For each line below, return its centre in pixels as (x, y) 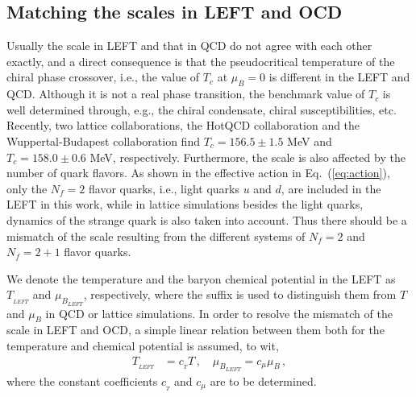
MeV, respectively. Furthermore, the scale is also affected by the (248, 157)
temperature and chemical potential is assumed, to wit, (143, 345)
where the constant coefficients (82, 380)
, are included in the (331, 188)
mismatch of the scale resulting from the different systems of (156, 236)
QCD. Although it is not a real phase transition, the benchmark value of (186, 94)
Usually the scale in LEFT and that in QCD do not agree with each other (189, 45)
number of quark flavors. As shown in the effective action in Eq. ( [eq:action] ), (198, 173)
